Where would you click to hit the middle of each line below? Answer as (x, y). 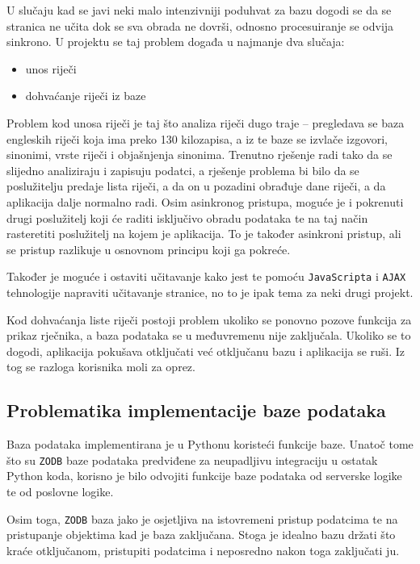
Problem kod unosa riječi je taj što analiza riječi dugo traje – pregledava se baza (206, 122)
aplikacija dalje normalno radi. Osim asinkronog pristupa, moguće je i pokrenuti (205, 201)
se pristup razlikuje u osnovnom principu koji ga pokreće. (149, 249)
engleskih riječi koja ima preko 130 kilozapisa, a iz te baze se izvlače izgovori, (197, 138)
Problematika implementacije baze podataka (196, 410)
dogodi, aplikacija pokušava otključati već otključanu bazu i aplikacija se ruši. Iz (206, 351)
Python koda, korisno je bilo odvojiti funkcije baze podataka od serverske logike (204, 476)
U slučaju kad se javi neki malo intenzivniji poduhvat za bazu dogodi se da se (199, 10)
